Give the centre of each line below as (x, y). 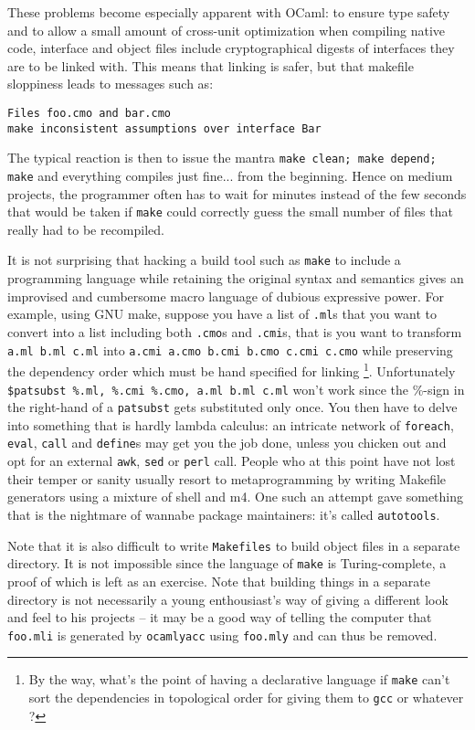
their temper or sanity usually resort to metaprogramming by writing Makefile (227, 478)
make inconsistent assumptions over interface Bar (164, 128)
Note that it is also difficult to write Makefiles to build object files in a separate (234, 545)
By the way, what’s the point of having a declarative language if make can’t (239, 679)
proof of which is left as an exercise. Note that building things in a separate (219, 581)
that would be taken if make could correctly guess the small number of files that (230, 212)
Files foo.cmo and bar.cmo (89, 113)
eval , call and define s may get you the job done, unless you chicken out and (227, 443)
